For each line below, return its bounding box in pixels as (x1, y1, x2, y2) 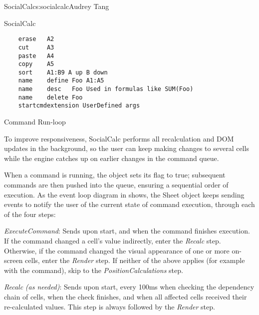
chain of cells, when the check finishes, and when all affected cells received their (4, 291, 247, 301)
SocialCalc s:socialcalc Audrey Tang (4, 1, 109, 11)
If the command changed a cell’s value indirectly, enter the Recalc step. (4, 235, 221, 246)
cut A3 (18, 43, 54, 51)
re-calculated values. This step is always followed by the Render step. (4, 301, 215, 311)
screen (4, 255, 23, 265)
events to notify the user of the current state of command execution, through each (4, 199, 255, 209)
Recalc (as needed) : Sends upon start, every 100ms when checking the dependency (4, 281, 255, 292)
